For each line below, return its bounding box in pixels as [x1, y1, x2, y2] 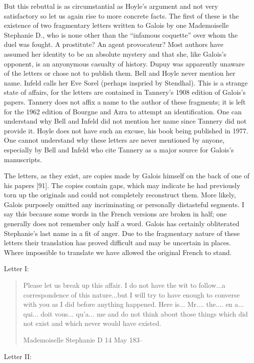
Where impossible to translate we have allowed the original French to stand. [4, 247, 232, 257]
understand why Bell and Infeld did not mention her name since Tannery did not [4, 116, 247, 126]
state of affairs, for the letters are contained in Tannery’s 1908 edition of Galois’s [4, 87, 246, 97]
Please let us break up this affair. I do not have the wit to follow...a [23, 280, 226, 290]
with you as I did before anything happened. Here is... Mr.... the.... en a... [23, 299, 244, 309]
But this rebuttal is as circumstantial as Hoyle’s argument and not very [4, 1, 218, 11]
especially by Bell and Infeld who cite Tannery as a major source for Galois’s [4, 144, 234, 154]
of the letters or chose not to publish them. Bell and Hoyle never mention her [4, 68, 235, 78]
